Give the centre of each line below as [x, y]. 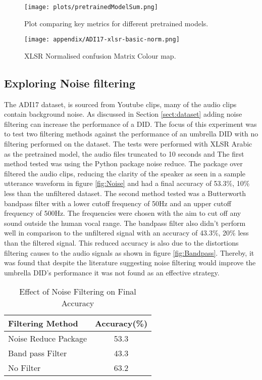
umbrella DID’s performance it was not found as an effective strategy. [112, 272]
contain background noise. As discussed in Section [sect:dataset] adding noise [123, 114]
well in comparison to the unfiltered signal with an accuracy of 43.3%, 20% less [126, 233]
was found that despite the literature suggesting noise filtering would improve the [130, 263]
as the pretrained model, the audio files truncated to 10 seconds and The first [124, 153]
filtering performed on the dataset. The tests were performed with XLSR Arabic [128, 144]
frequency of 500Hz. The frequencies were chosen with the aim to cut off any [123, 213]
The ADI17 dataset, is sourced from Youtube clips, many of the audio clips [120, 104]
